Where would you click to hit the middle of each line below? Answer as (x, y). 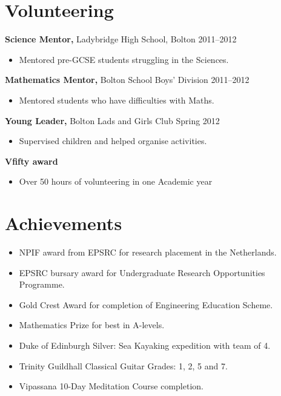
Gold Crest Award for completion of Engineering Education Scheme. (146, 304)
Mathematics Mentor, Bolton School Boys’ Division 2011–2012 (127, 80)
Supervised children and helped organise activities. (113, 141)
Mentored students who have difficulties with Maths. (117, 100)
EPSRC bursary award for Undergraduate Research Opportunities (142, 272)
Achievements (64, 223)
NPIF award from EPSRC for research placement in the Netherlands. (148, 252)
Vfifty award (31, 161)
